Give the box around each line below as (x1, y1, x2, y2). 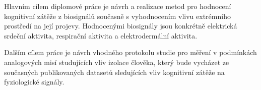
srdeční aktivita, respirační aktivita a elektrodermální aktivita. (4, 30, 198, 40)
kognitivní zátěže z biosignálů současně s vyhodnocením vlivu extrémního (4, 10, 231, 21)
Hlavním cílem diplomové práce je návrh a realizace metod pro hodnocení (4, 1, 231, 11)
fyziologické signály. (4, 76, 64, 87)
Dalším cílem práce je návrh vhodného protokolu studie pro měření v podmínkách (4, 47, 257, 57)
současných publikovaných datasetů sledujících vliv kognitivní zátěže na (4, 66, 225, 77)
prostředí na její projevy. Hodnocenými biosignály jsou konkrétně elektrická (4, 20, 237, 31)
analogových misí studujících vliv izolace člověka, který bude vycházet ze (4, 56, 229, 67)
